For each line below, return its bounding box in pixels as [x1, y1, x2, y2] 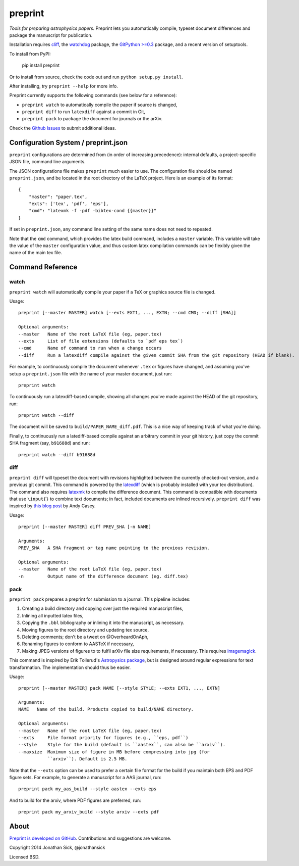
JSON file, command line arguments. [9, 159, 86, 165]
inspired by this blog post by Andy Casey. [9, 503, 96, 509]
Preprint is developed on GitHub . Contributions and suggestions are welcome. [9, 835, 171, 841]
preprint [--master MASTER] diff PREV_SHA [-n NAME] [18, 524, 151, 530]
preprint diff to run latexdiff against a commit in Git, [22, 109, 146, 115]
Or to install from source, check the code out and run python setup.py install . [9, 74, 184, 80]
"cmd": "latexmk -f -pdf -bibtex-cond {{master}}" [28, 208, 157, 214]
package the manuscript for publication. [9, 32, 93, 38]
